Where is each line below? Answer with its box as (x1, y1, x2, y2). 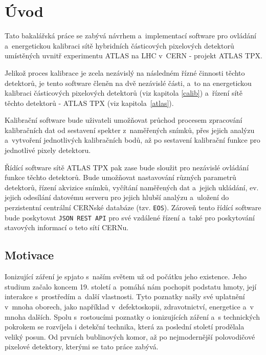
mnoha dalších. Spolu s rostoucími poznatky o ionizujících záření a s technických (5, 311, 260, 322)
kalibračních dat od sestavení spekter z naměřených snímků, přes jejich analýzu (5, 124, 255, 135)
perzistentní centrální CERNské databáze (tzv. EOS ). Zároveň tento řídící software (5, 202, 261, 213)
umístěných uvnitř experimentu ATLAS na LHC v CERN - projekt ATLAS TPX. (5, 50, 262, 61)
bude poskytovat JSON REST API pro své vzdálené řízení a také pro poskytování (5, 212, 255, 223)
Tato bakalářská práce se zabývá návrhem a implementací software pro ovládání (5, 30, 256, 41)
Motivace (5, 247, 54, 263)
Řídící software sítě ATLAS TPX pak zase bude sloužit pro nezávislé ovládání (5, 162, 249, 172)
